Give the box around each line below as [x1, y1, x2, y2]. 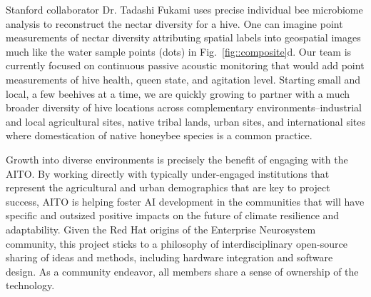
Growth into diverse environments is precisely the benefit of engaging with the [6, 151, 348, 166]
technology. [6, 278, 55, 293]
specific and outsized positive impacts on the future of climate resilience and [6, 208, 340, 223]
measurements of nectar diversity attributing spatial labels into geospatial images [6, 30, 361, 45]
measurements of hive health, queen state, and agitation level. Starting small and [6, 71, 360, 86]
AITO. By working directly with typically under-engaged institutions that [6, 166, 330, 181]
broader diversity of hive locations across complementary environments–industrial [6, 100, 362, 115]
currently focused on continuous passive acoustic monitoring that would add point [6, 58, 365, 73]
